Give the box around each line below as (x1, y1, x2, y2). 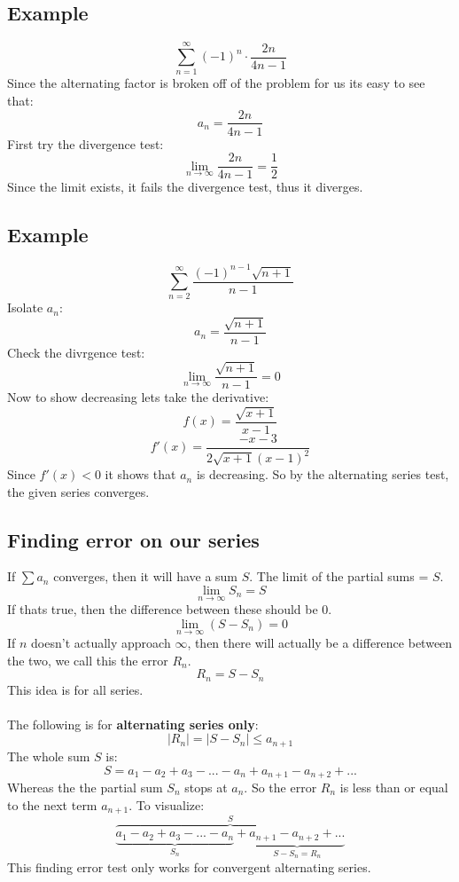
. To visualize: (128, 795, 205, 814)
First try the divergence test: (7, 134, 164, 153)
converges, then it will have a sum (53, 567, 238, 586)
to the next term (7, 795, 97, 814)
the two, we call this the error (7, 650, 168, 669)
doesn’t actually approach (31, 634, 171, 652)
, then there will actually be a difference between (187, 634, 453, 652)
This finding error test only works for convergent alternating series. (7, 857, 371, 876)
